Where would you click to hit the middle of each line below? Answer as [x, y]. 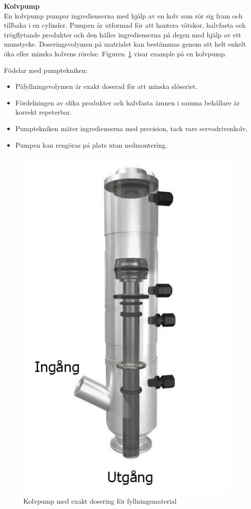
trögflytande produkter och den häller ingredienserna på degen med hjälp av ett [123, 34]
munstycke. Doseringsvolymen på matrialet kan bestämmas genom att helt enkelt [125, 44]
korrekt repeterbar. [43, 112]
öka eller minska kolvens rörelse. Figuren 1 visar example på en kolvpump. [115, 53]
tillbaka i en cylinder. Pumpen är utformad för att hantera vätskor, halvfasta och [125, 25]
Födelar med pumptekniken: [46, 70]
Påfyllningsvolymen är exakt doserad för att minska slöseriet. [106, 86]
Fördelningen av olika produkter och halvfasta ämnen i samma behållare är [127, 102]
